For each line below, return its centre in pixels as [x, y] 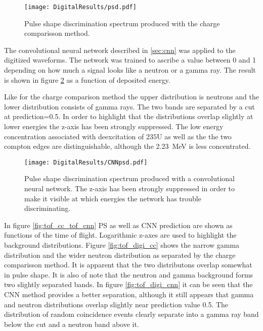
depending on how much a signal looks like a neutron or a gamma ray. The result [130, 70]
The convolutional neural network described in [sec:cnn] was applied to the [120, 50]
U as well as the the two [194, 136]
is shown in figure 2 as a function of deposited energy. [87, 79]
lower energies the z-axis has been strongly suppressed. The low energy [114, 126]
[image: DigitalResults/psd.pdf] [80, 7]
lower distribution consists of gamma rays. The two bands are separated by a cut [129, 106]
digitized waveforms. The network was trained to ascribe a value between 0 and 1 [130, 60]
